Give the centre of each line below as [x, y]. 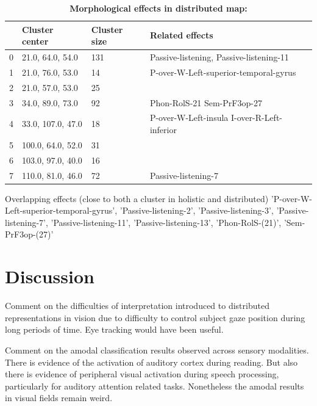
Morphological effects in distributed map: [158, 8]
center [35, 41]
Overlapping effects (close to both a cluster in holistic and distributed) [137, 198]
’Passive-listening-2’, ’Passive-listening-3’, [197, 210]
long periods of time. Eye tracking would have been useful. [114, 329]
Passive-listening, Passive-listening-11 [219, 57]
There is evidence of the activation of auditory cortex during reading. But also [151, 362]
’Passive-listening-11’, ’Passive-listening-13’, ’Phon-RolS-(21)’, [166, 222]
